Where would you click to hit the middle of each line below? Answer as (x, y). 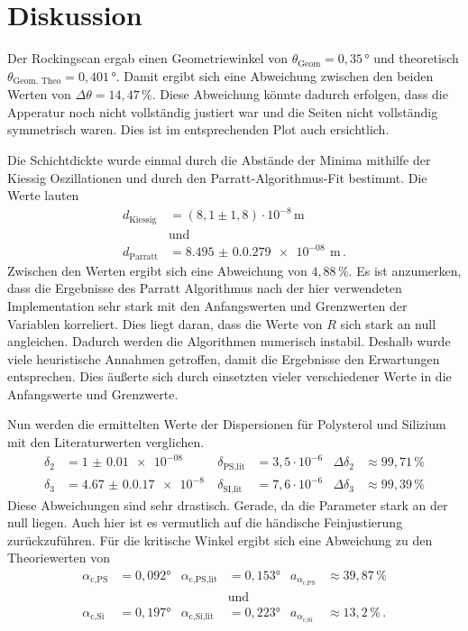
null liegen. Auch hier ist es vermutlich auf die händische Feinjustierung (205, 522)
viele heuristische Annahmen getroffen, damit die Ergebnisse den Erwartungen (224, 358)
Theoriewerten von (59, 558)
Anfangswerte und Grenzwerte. (93, 393)
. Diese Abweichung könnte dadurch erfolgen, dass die (300, 94)
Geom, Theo (37, 82)
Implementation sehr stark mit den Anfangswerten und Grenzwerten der (207, 305)
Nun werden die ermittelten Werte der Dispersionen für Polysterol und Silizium (227, 424)
